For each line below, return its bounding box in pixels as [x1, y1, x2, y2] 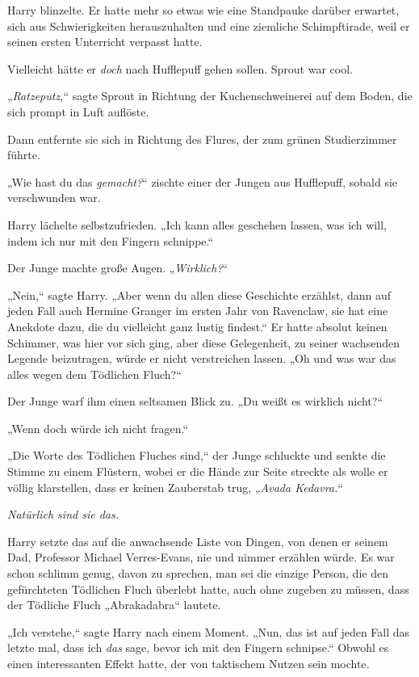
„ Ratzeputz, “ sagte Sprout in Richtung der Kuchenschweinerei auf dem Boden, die [7, 87, 413, 104]
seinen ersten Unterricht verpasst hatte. [7, 33, 203, 50]
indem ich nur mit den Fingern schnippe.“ [7, 232, 214, 249]
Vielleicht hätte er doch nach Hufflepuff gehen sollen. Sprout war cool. [7, 60, 353, 77]
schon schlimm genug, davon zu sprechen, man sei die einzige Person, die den [7, 565, 388, 582]
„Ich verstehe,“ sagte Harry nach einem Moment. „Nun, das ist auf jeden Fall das [7, 623, 410, 640]
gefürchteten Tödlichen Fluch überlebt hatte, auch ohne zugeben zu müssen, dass [7, 580, 409, 597]
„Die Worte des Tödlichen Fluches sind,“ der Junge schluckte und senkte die [7, 447, 386, 464]
